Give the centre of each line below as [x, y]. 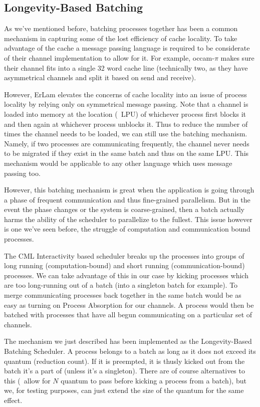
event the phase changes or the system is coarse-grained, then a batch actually [124, 209]
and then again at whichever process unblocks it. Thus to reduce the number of [126, 124]
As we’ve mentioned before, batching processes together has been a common [121, 28]
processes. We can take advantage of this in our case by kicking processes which [126, 275]
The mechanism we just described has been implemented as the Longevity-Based [128, 341]
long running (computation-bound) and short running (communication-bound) [124, 265]
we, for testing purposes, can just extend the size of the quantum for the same [124, 390]
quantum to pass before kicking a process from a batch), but [154, 380]
